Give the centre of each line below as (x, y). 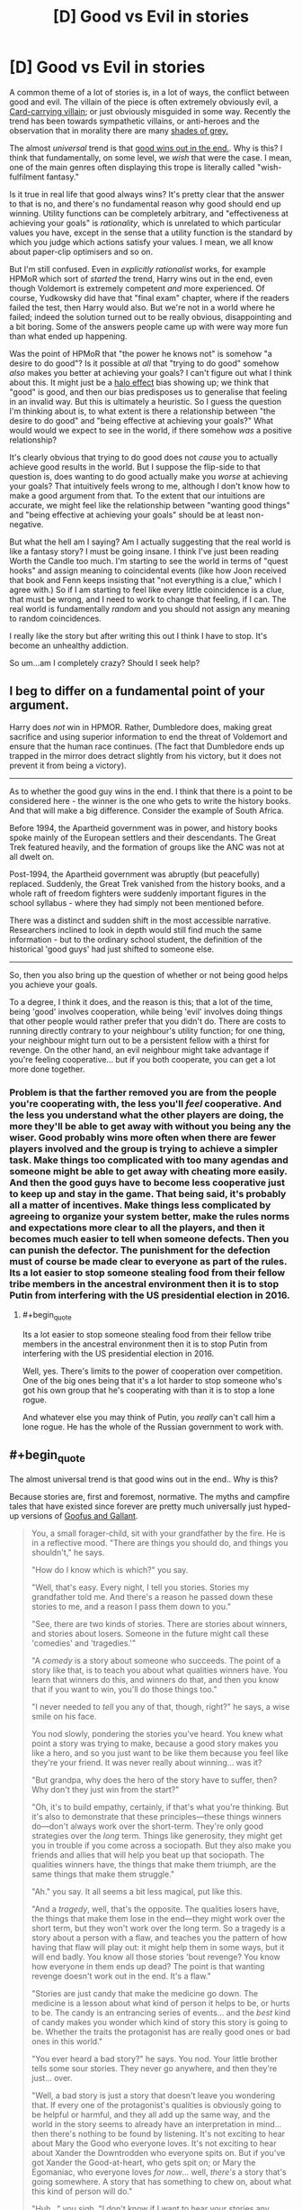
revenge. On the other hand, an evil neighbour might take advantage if (139, 1050)
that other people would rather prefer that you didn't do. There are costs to (148, 1021)
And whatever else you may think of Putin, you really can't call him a (149, 1417)
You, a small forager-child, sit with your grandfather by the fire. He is (158, 1533)
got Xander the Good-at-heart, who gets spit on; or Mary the (143, 2162)
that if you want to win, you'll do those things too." (124, 1689)
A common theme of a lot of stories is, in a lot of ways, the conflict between (149, 92)
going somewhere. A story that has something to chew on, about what (161, 2181)
